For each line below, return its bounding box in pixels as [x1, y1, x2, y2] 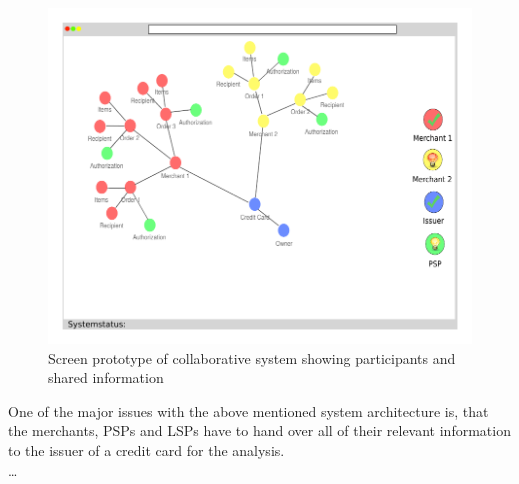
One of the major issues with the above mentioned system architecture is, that [8, 400, 489, 421]
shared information [48, 367, 164, 388]
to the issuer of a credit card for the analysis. [8, 439, 285, 460]
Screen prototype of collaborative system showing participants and [48, 347, 456, 368]
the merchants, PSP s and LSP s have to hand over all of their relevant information [8, 420, 511, 441]
